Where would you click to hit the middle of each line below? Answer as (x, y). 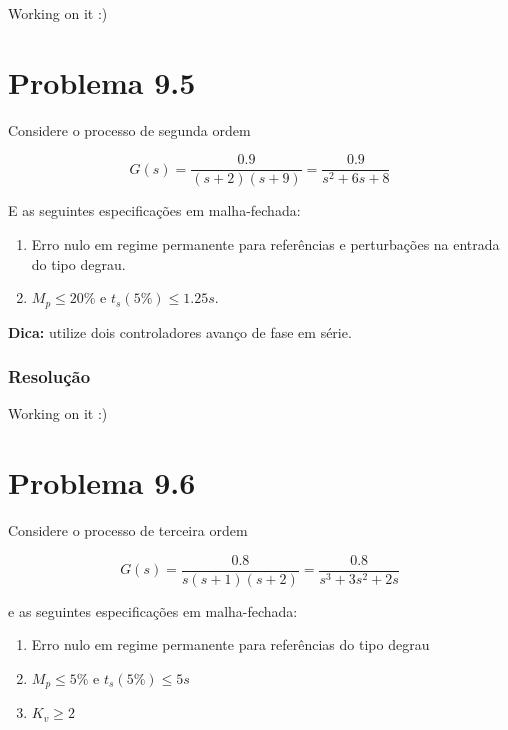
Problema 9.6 (102, 482)
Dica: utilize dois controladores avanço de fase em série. (180, 331)
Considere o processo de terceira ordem (128, 530)
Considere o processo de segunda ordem (129, 129)
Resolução (49, 376)
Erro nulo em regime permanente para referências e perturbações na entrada (265, 243)
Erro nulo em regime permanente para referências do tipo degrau (230, 644)
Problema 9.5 (102, 81)
